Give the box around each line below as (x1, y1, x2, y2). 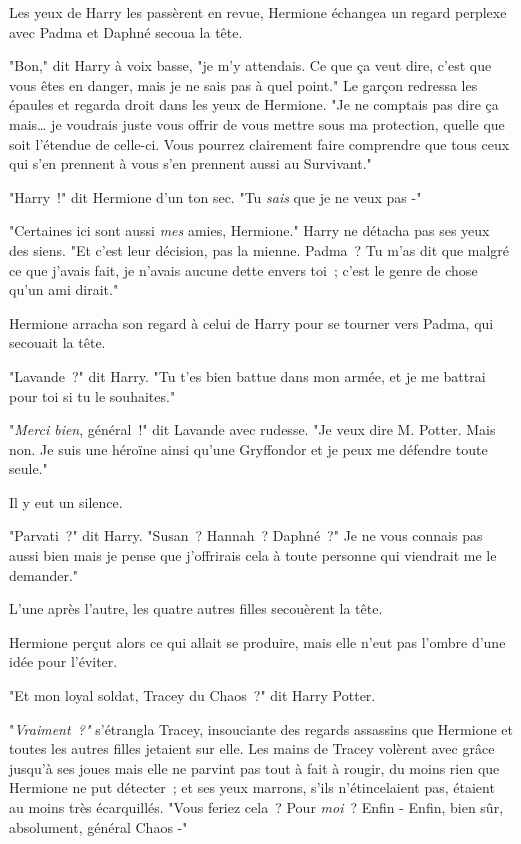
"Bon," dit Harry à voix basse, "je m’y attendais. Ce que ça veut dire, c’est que (9, 55, 492, 76)
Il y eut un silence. (9, 491, 123, 512)
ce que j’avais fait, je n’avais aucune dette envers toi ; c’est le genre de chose (9, 259, 478, 280)
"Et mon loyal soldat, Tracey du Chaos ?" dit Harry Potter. (9, 685, 376, 706)
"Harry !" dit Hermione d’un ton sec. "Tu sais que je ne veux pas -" (9, 186, 422, 207)
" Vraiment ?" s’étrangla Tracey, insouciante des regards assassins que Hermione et (9, 718, 513, 739)
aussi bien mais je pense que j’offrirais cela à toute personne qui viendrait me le (9, 545, 497, 566)
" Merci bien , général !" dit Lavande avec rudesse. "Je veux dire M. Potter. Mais (9, 419, 496, 440)
